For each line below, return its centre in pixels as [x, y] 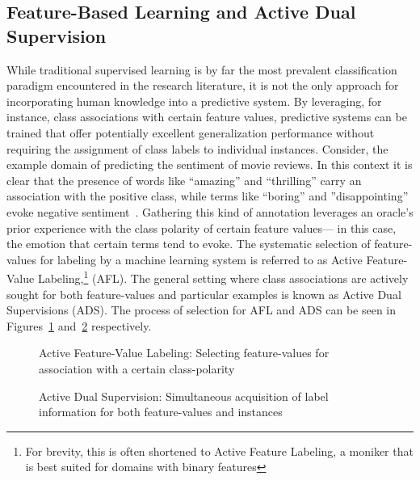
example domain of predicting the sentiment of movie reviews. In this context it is [210, 164]
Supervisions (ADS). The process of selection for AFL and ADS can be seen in [202, 310]
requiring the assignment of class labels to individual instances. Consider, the [197, 148]
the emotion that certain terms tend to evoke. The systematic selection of [189, 244]
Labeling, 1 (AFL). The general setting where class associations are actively [223, 277]
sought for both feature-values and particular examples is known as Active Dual [204, 294]
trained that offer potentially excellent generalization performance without [191, 132]
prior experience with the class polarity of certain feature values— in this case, [202, 227]
